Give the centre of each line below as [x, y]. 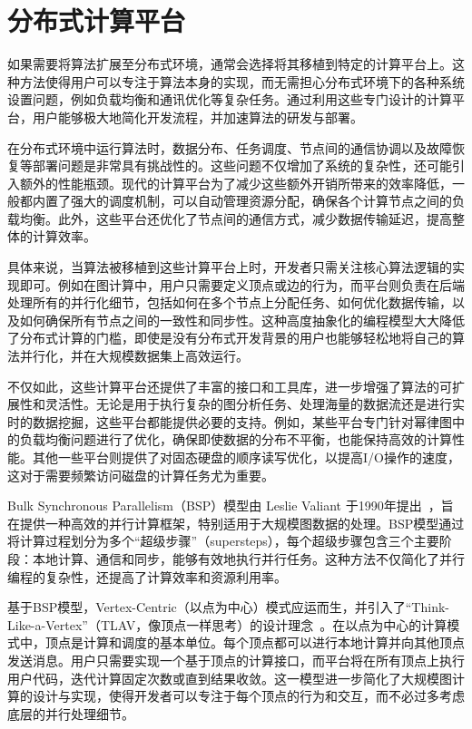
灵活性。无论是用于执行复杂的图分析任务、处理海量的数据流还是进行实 [255, 404]
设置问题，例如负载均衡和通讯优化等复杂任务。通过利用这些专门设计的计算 [230, 99]
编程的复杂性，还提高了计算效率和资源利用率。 [147, 576]
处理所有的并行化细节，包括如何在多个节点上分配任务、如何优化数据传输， [230, 302]
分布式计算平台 [97, 20]
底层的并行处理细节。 [71, 713]
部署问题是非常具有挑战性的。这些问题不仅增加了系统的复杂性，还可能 [242, 165]
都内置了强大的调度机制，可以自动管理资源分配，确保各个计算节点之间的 [236, 201]
